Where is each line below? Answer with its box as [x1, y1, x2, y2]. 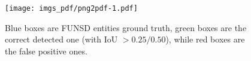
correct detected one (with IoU [5, 33, 118, 45]
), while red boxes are [165, 33, 245, 45]
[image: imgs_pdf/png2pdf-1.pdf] [5, 4, 138, 13]
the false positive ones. [5, 44, 87, 57]
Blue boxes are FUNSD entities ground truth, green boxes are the [5, 21, 247, 33]
